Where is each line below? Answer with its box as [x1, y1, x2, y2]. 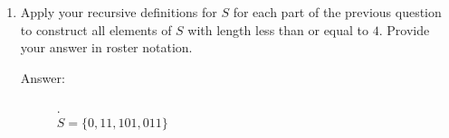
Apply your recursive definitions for [20, 3, 217, 21]
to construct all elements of [20, 20, 172, 39]
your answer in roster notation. [20, 38, 193, 57]
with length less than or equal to [187, 20, 369, 39]
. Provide [378, 20, 430, 39]
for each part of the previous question [233, 3, 442, 21]
